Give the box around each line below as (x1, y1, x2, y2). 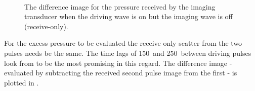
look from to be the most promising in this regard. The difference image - (4, 57, 232, 68)
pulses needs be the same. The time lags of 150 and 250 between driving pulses (4, 47, 251, 58)
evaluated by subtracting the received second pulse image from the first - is (4, 67, 237, 78)
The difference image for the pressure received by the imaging (24, 1, 216, 12)
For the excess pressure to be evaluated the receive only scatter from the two (4, 38, 242, 48)
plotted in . (4, 77, 39, 87)
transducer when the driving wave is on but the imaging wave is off (24, 11, 233, 22)
